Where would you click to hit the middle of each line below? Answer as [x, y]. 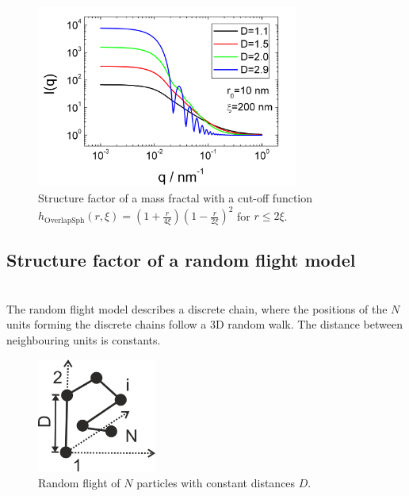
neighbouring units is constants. [84, 340]
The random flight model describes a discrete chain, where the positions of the [197, 308]
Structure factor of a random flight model [181, 260]
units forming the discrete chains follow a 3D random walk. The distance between [204, 324]
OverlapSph [65, 220]
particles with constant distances [216, 482]
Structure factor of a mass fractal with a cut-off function [176, 197]
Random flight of [79, 482]
